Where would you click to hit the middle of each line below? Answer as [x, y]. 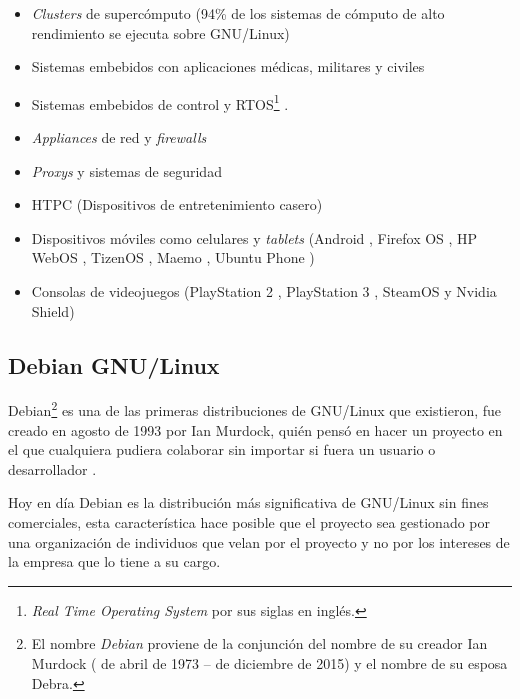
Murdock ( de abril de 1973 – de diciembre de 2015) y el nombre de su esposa [269, 662]
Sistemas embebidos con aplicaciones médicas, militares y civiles [228, 66]
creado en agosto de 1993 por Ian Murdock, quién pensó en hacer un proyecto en [255, 429]
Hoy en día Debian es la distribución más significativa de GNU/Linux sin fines [248, 502]
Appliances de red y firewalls [119, 137]
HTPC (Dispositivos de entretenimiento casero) [177, 204]
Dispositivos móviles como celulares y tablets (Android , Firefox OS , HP [254, 237]
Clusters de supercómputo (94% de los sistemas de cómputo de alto [238, 13]
